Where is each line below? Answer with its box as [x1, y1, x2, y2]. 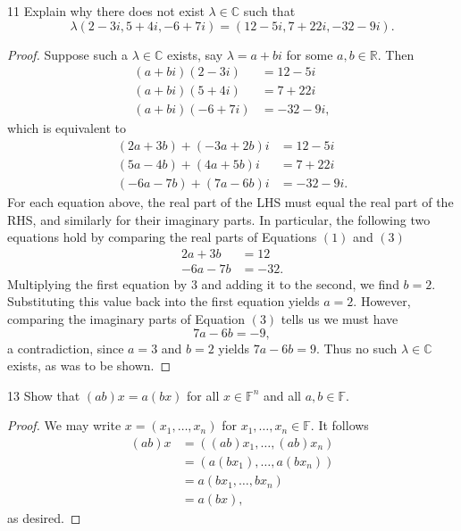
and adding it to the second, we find [201, 274, 399, 293]
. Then [377, 45, 415, 63]
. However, [353, 292, 411, 311]
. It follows [310, 416, 369, 435]
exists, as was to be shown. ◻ [7, 356, 172, 375]
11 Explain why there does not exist [7, 2, 205, 20]
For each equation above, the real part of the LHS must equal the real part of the [7, 192, 454, 211]
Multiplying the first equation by [7, 274, 188, 293]
